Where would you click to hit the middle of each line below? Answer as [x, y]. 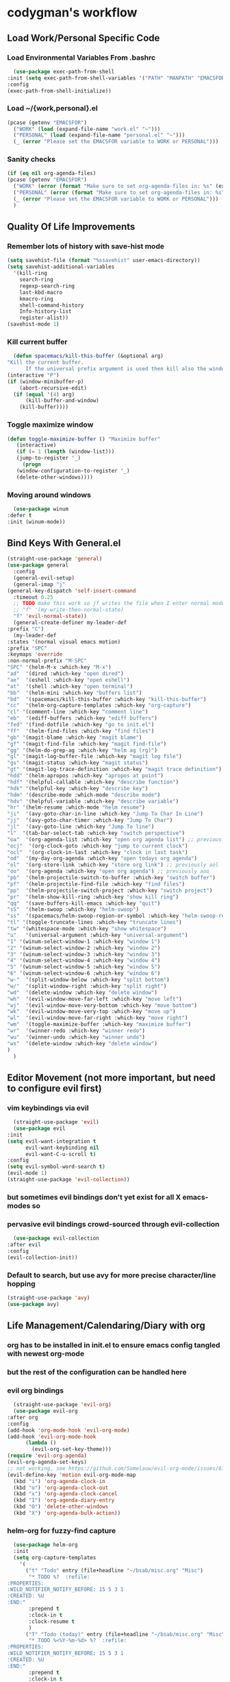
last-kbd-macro [41, 292]
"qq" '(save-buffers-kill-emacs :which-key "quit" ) [84, 903]
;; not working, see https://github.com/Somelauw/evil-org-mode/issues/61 [116, 1468]
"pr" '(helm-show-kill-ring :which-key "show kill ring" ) [93, 897]
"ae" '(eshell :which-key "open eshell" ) [68, 680]
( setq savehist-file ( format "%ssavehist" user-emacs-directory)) [104, 261]
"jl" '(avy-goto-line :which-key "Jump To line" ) [81, 827]
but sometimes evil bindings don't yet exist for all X [94, 1197]
